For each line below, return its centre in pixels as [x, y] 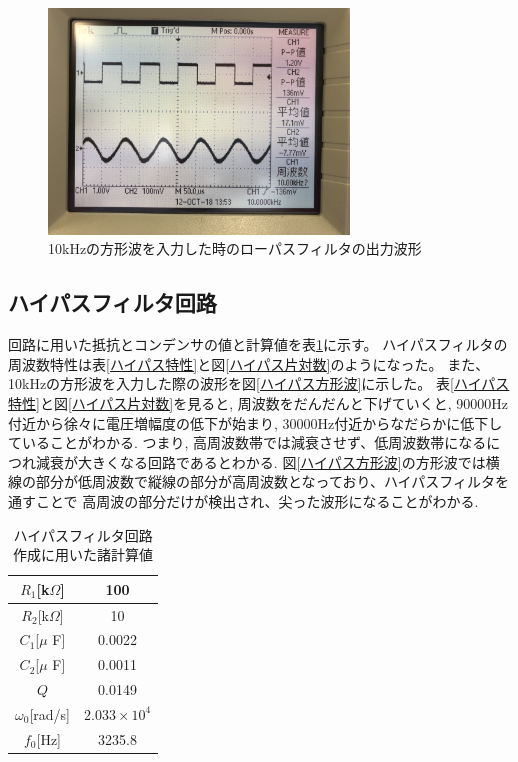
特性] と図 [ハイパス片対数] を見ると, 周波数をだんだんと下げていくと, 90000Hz [258, 402]
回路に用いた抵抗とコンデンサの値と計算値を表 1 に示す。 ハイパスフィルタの [258, 344]
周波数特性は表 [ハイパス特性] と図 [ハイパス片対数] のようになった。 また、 [249, 363]
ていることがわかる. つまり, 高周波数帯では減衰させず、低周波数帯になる [247, 442]
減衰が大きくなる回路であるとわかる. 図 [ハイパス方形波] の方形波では [260, 461]
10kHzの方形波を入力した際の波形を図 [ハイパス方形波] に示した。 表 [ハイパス [259, 383]
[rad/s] [49, 713]
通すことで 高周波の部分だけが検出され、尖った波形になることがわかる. [243, 500]
